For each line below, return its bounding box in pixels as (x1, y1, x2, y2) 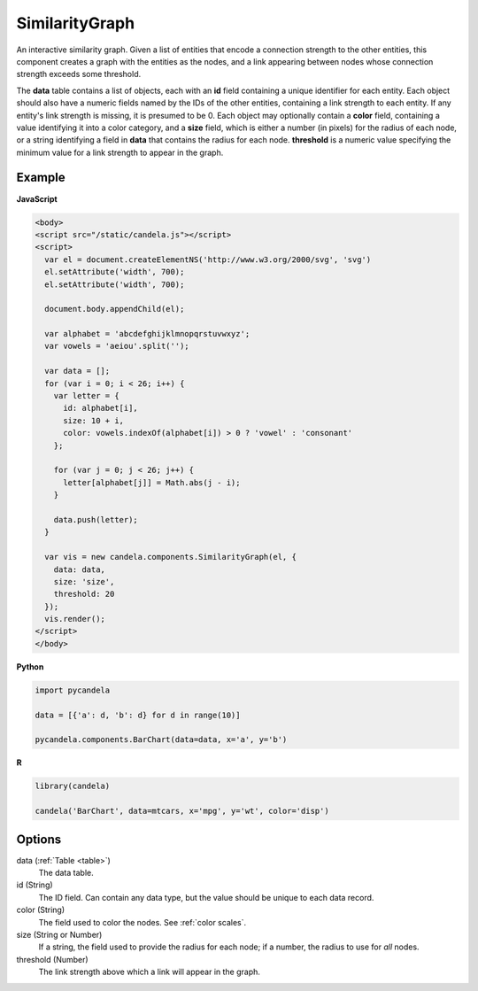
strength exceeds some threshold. (16, 69, 142, 80)
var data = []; (44, 366, 111, 376)
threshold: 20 (53, 589, 115, 600)
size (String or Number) (16, 929, 103, 940)
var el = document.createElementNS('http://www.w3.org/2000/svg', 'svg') (44, 254, 372, 265)
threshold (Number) (16, 954, 89, 964)
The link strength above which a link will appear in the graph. (38, 966, 261, 978)
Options (16, 832, 62, 847)
